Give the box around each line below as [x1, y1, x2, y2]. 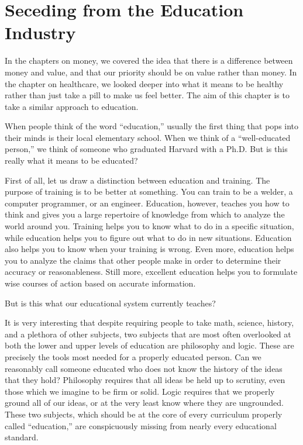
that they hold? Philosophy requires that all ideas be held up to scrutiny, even [5, 374, 285, 386]
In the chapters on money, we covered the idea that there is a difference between [5, 54, 293, 67]
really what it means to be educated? [5, 154, 138, 167]
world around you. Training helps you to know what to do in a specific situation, [5, 220, 294, 232]
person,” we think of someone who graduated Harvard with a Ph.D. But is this [5, 143, 288, 155]
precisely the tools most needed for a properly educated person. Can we [5, 350, 261, 363]
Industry [5, 20, 76, 44]
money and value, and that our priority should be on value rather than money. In [5, 65, 297, 78]
